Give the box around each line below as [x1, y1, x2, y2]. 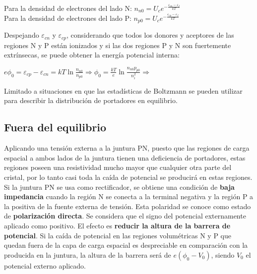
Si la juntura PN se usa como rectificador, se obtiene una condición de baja [4, 181, 235, 192]
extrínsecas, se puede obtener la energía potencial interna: [4, 50, 180, 60]
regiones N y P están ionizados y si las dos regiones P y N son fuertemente [4, 40, 231, 50]
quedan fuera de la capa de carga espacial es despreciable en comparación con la [4, 240, 248, 250]
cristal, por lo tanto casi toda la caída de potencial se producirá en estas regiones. [4, 172, 253, 182]
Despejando [4, 30, 39, 40]
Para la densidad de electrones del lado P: [4, 12, 131, 23]
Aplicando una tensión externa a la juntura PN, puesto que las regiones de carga [4, 143, 250, 153]
